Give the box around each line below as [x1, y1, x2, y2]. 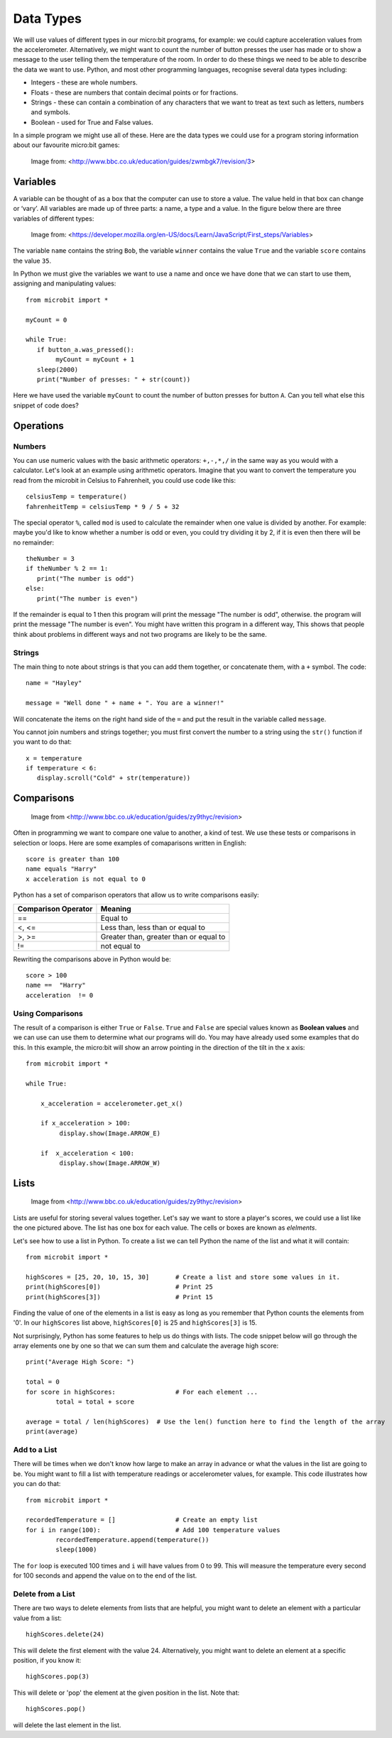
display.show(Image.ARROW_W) [59, 1159, 161, 1167]
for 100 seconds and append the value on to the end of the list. [13, 1571, 197, 1580]
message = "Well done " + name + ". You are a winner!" [26, 699, 224, 707]
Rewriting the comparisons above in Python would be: [13, 955, 171, 963]
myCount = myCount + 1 [55, 356, 135, 364]
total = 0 [26, 1378, 60, 1386]
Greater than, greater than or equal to [100, 931, 226, 941]
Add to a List [13, 1445, 58, 1455]
